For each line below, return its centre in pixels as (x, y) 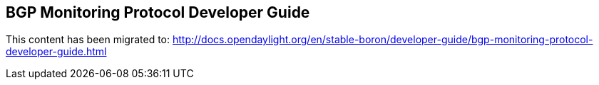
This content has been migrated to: (88, 40)
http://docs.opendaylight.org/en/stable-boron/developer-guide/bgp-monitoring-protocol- (383, 40)
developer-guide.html (56, 52)
